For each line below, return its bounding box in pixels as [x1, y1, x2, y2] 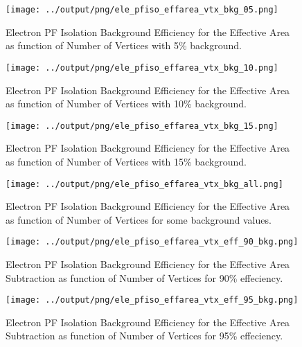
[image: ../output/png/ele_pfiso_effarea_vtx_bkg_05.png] [6, 5, 278, 15]
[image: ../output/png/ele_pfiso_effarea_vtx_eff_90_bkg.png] [6, 237, 299, 247]
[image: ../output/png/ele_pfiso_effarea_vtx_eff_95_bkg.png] [6, 295, 299, 305]
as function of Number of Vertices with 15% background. [6, 154, 247, 168]
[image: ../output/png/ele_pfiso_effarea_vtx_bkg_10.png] [6, 62, 278, 73]
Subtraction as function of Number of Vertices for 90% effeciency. [6, 270, 283, 285]
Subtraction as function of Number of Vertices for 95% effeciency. [6, 328, 283, 343]
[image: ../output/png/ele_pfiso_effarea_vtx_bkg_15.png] [6, 121, 278, 131]
